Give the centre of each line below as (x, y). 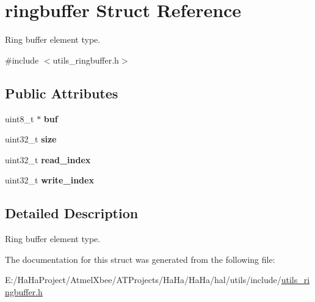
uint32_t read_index (48, 159)
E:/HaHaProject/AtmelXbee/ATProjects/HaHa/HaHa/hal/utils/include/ (143, 280)
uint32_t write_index (49, 180)
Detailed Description (72, 213)
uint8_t (20, 118)
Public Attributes (62, 93)
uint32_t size (31, 139)
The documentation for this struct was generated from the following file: (140, 259)
